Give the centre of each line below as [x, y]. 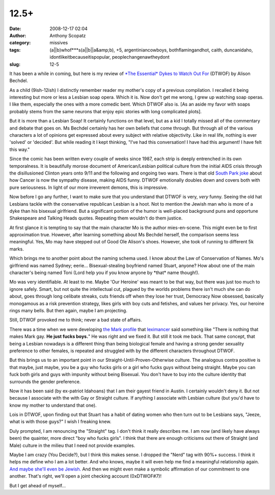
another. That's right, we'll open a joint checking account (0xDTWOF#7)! [86, 476]
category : [20, 43]
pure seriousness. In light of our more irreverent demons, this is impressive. [89, 187]
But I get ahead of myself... [38, 485]
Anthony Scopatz [68, 35]
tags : [15, 50]
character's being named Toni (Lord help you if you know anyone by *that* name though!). [104, 273]
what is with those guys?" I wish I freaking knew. [60, 422]
